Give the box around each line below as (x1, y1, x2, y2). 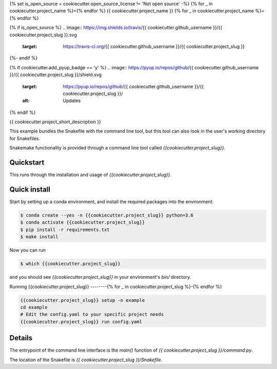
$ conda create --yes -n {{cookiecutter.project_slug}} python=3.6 (20, 212, 194, 218)
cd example (20, 304, 48, 310)
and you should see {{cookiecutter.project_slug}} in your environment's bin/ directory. (9, 274, 191, 280)
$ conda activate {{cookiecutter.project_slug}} (20, 220, 145, 225)
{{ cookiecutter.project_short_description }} (9, 119, 101, 125)
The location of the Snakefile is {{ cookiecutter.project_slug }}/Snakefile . (9, 357, 163, 363)
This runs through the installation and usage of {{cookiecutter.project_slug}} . (9, 172, 172, 178)
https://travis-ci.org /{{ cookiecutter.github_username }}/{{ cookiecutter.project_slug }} (63, 43, 245, 49)
